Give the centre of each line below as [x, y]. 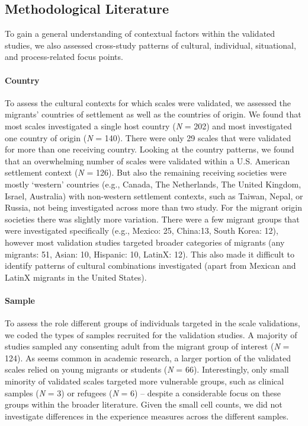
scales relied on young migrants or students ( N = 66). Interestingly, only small [147, 369]
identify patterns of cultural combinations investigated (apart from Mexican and [150, 266]
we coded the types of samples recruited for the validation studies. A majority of [151, 334]
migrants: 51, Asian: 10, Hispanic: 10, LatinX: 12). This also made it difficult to [150, 254]
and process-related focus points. [64, 57]
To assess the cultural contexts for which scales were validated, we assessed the [148, 102]
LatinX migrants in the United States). [76, 277]
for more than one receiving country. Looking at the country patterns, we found [150, 149]
